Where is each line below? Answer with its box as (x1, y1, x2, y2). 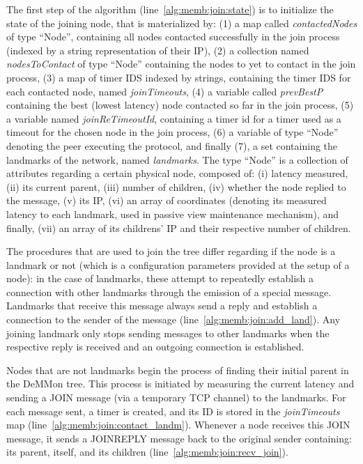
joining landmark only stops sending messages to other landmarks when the (6, 325, 330, 340)
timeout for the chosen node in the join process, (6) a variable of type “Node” (6, 125, 339, 139)
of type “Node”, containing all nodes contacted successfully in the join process (6, 29, 340, 44)
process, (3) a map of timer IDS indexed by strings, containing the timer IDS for (6, 70, 351, 84)
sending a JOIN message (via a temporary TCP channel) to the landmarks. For (6, 390, 346, 405)
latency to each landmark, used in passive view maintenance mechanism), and (6, 206, 339, 221)
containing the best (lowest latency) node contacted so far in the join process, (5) (6, 98, 354, 112)
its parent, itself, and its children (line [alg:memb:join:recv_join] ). (6, 444, 288, 459)
